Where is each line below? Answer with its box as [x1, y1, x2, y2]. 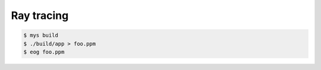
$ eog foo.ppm [23, 48, 65, 55]
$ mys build [23, 32, 59, 39]
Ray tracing [11, 9, 69, 22]
